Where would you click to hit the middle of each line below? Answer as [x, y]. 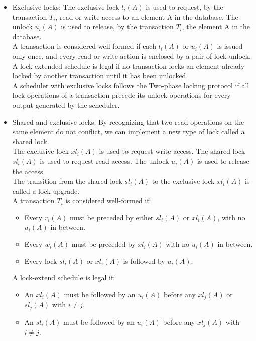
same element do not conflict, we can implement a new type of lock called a [129, 132]
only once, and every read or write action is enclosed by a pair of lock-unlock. [132, 55]
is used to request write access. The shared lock [172, 151]
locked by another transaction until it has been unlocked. [100, 75]
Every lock [41, 261]
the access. [29, 171]
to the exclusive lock [183, 181]
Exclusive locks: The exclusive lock [66, 7]
